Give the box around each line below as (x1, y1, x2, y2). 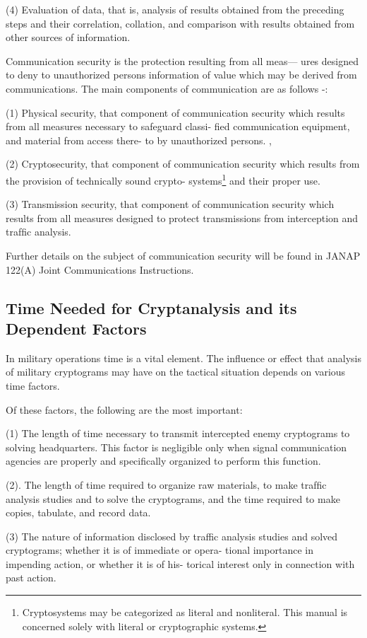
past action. (6, 570, 56, 585)
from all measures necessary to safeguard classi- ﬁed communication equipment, (6, 119, 350, 134)
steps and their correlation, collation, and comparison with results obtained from (6, 16, 355, 30)
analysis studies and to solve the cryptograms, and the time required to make (6, 491, 340, 506)
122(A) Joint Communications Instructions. (6, 262, 194, 277)
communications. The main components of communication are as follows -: (6, 81, 328, 95)
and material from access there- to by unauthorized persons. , (6, 132, 272, 147)
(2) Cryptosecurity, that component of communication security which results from (6, 156, 360, 171)
